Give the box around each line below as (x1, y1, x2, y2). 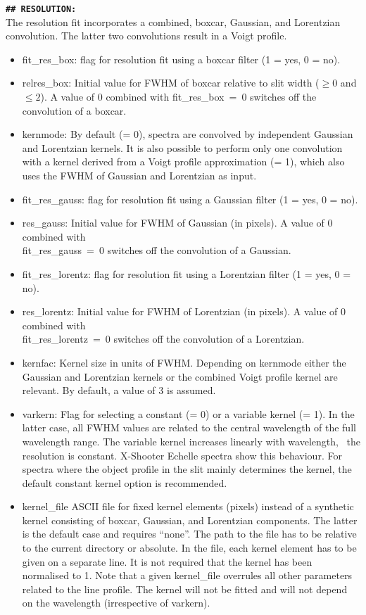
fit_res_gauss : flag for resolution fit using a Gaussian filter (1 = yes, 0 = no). (22, 191, 358, 206)
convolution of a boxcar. (22, 103, 127, 118)
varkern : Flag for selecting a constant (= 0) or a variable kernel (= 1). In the (22, 406, 355, 421)
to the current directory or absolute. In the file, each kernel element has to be (22, 540, 357, 555)
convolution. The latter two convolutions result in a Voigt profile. (6, 28, 287, 43)
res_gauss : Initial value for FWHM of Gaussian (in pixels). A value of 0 (22, 215, 333, 230)
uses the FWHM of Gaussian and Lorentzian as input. (22, 168, 257, 182)
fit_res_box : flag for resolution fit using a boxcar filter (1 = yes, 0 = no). (22, 51, 341, 66)
